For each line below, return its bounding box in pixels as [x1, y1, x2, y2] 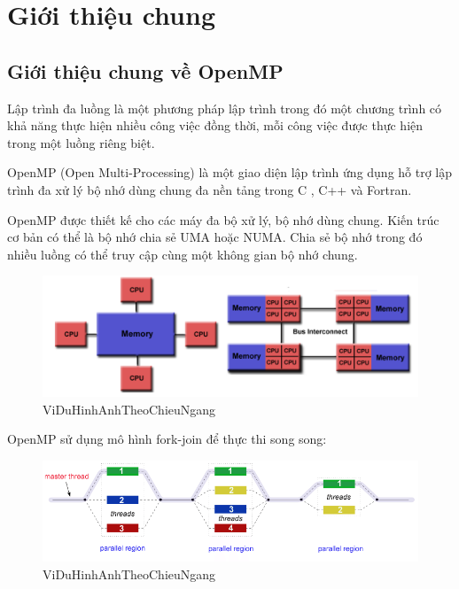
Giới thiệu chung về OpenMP [7, 57, 284, 84]
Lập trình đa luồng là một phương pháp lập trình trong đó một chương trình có [7, 98, 442, 117]
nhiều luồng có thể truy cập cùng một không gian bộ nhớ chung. [7, 244, 358, 263]
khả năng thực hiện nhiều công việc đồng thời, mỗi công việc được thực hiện [7, 116, 424, 135]
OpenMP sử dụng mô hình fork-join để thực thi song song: [7, 430, 327, 448]
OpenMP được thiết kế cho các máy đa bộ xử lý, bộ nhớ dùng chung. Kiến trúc [7, 210, 440, 229]
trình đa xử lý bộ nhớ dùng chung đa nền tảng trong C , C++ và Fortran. [7, 180, 412, 198]
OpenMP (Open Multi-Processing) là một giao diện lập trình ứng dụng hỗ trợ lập [7, 163, 453, 182]
